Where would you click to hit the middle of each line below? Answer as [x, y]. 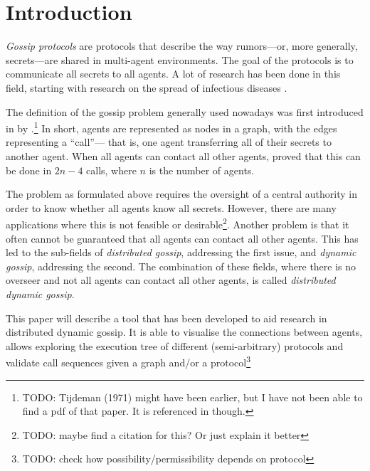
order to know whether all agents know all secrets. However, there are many [171, 207]
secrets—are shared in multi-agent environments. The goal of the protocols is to [180, 59]
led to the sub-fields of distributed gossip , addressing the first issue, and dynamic [181, 252]
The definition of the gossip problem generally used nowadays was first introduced [185, 111]
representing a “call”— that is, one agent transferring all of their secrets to [169, 142]
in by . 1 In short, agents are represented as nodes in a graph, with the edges [171, 127]
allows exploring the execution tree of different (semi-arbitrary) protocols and [175, 345]
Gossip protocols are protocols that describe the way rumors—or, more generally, [182, 46]
